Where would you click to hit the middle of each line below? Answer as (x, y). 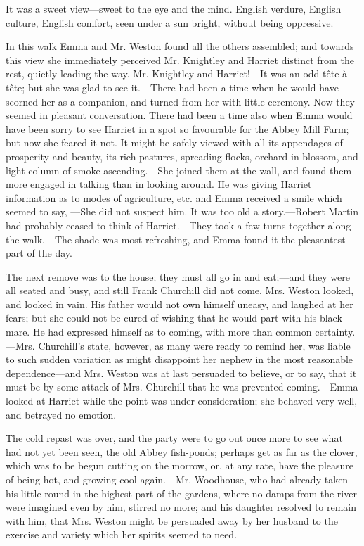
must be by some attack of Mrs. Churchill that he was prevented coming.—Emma (182, 387)
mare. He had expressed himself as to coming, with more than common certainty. (181, 332)
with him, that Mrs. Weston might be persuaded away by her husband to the (172, 520)
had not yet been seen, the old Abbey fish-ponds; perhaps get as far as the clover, (182, 451)
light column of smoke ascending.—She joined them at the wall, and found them (179, 170)
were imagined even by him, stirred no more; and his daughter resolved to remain (181, 507)
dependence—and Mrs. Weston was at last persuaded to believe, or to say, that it (181, 373)
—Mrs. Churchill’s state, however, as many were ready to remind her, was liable (178, 345)
